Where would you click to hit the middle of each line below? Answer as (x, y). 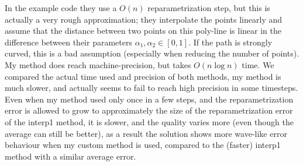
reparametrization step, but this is (209, 8)
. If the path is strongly (230, 42)
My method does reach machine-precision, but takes (98, 64)
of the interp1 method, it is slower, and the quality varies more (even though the (149, 121)
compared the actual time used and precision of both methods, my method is (143, 76)
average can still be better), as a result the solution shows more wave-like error (146, 133)
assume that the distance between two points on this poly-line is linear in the (143, 31)
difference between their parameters (68, 42)
